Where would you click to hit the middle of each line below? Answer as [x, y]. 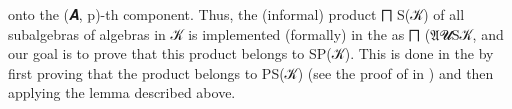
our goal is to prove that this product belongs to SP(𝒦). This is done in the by [251, 53]
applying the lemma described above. [122, 92]
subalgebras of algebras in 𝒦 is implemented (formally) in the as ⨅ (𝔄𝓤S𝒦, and [256, 33]
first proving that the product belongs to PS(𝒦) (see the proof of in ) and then [251, 72]
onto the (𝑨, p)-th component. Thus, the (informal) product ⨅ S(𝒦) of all [236, 14]
